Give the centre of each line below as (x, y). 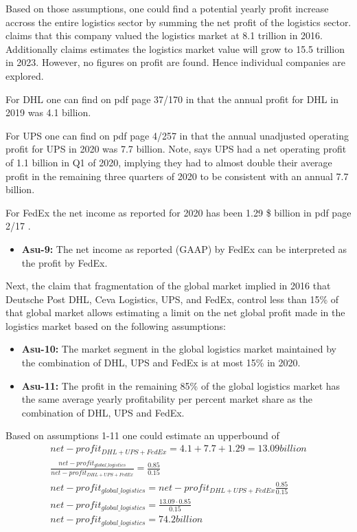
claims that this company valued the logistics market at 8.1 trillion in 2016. (164, 35)
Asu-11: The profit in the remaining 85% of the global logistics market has (181, 385)
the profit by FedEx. (65, 262)
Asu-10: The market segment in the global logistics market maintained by (179, 349)
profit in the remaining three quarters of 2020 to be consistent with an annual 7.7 (177, 176)
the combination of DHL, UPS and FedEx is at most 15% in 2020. (161, 363)
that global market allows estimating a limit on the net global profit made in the (175, 312)
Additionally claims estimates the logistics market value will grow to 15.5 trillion (175, 48)
